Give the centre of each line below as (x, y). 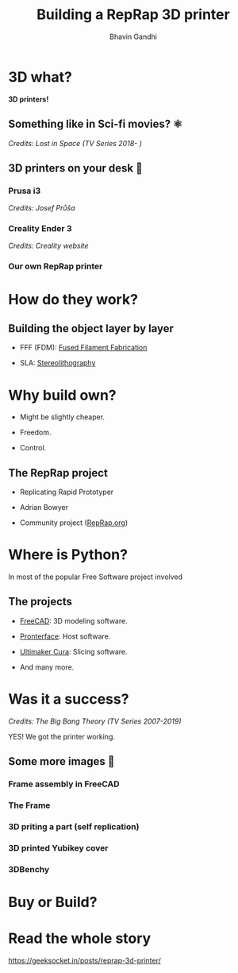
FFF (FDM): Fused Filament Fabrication (83, 348)
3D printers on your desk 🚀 (75, 168)
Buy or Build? (53, 902)
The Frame (29, 805)
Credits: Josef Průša (42, 208)
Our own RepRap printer (56, 266)
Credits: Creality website (48, 246)
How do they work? (73, 299)
